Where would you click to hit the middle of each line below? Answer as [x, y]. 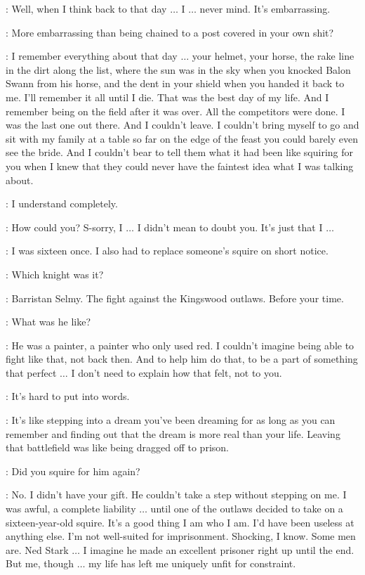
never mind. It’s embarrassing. [265, 8]
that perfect [31, 372]
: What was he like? [48, 322]
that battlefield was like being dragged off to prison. [117, 447]
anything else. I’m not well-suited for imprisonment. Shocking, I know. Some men [181, 536]
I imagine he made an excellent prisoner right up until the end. [219, 549]
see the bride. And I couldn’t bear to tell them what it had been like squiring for [179, 152]
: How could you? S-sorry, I [64, 227]
